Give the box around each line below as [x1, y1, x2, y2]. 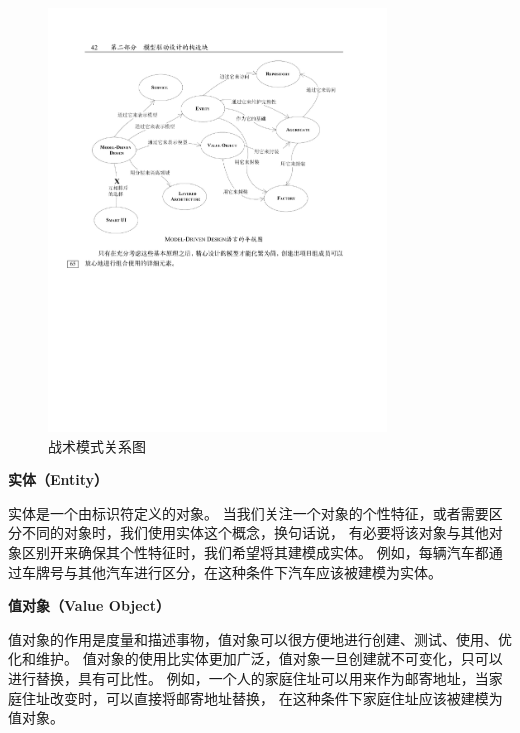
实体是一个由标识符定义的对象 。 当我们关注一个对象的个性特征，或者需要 [8, 502, 489, 523]
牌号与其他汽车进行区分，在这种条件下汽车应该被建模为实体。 [35, 561, 442, 582]
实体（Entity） [8, 469, 109, 490]
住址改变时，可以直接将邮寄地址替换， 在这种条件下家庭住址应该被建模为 [21, 687, 503, 708]
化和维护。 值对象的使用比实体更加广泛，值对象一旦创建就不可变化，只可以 [8, 648, 503, 669]
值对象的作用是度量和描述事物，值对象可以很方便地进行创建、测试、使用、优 [8, 628, 512, 649]
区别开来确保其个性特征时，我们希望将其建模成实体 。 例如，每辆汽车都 [21, 542, 489, 563]
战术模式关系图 [48, 435, 146, 456]
